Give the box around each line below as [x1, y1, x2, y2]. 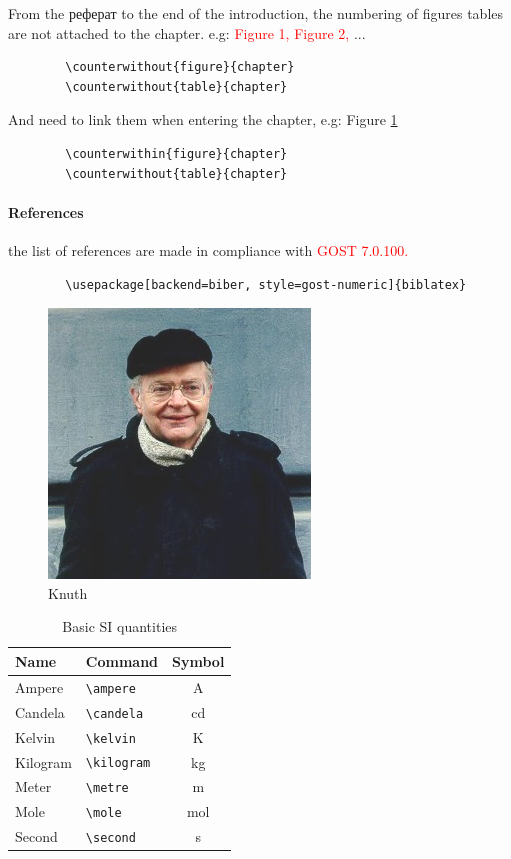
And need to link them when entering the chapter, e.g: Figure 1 [8, 109, 398, 130]
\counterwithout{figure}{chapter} [65, 60, 295, 75]
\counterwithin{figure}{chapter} [65, 146, 288, 161]
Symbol [172, 650, 225, 671]
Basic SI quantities [62, 616, 178, 637]
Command [85, 650, 159, 671]
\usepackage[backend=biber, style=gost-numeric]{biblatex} [65, 277, 467, 292]
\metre [85, 781, 129, 796]
